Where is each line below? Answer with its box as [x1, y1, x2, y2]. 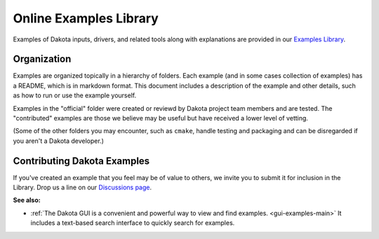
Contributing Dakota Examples [13, 155, 150, 167]
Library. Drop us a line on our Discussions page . [13, 183, 152, 192]
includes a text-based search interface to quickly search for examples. [30, 219, 235, 227]
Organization [13, 53, 72, 65]
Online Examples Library [13, 11, 159, 26]
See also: [13, 196, 41, 205]
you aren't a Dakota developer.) [13, 137, 105, 145]
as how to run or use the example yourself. [13, 91, 137, 100]
